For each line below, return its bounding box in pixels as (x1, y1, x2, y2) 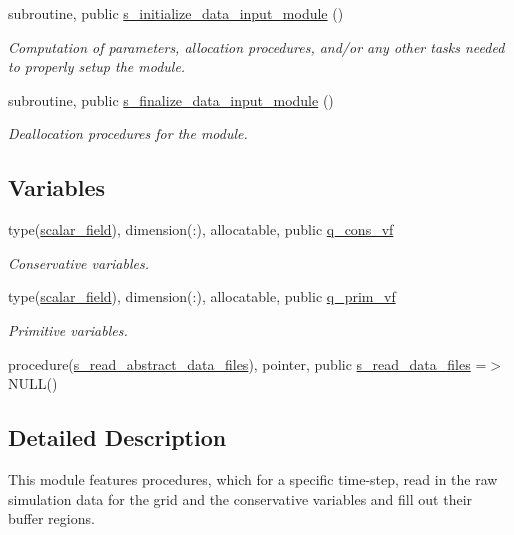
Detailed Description (8, 422, 227, 453)
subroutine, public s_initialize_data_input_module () (8, 3, 344, 23)
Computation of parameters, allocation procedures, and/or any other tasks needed (8, 36, 505, 57)
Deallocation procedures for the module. (8, 123, 248, 144)
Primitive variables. (8, 319, 128, 340)
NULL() (8, 373, 58, 394)
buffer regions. (8, 508, 95, 529)
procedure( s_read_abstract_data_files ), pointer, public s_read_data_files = (8, 353, 487, 374)
